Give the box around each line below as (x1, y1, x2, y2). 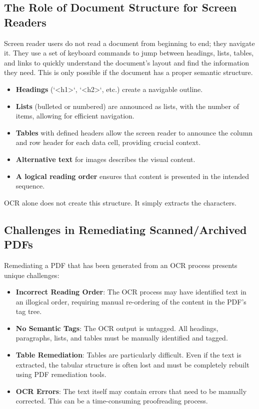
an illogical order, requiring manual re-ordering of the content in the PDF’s (15, 296, 246, 306)
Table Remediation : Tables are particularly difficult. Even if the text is (15, 349, 241, 360)
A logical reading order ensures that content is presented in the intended (15, 170, 249, 181)
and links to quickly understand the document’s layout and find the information (4, 57, 249, 67)
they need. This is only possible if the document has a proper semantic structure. (4, 67, 253, 77)
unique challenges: (4, 269, 59, 280)
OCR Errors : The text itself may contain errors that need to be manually (15, 385, 247, 396)
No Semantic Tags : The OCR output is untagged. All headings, (15, 322, 218, 333)
